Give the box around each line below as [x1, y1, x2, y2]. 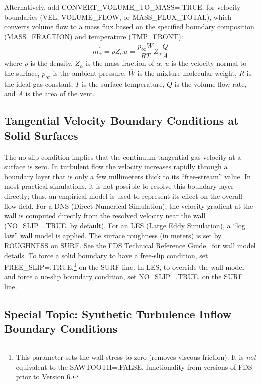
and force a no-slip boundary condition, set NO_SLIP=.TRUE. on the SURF [4, 271, 243, 282]
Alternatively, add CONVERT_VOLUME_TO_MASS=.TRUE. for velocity [4, 2, 241, 12]
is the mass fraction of [85, 58, 154, 68]
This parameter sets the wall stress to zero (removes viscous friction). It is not [16, 352, 256, 362]
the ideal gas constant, [4, 78, 73, 89]
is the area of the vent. [25, 88, 95, 99]
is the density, [30, 58, 73, 68]
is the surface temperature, [81, 78, 165, 89]
